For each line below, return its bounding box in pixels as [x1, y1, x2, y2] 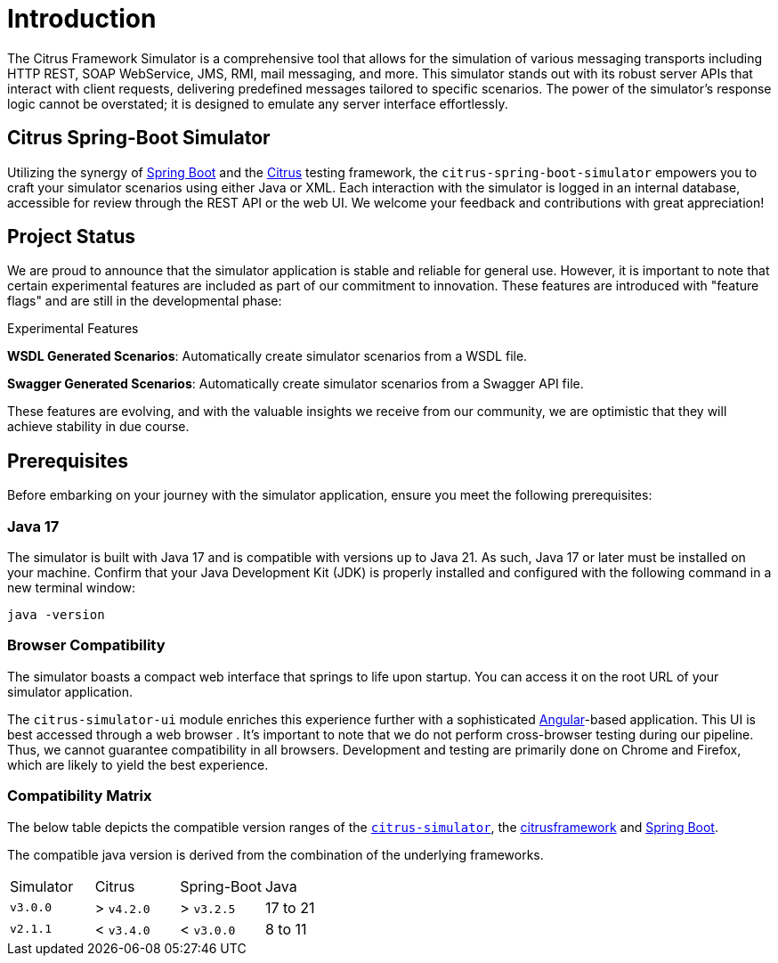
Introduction [7, 4, 157, 34]
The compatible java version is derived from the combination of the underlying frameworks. [7, 846, 544, 862]
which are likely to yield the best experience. [7, 756, 269, 772]
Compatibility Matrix [7, 787, 152, 805]
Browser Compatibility [7, 636, 166, 655]
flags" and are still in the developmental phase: [7, 293, 282, 309]
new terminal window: [7, 580, 136, 596]
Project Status [7, 225, 136, 249]
